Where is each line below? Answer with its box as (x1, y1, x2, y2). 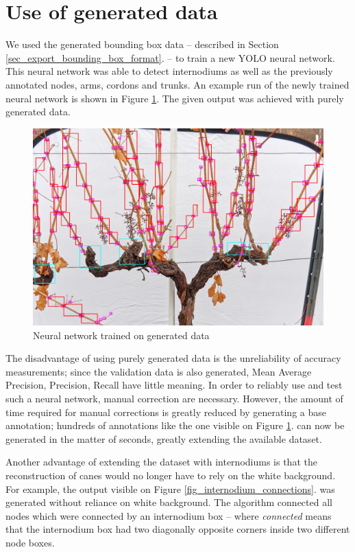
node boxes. (5, 535, 55, 549)
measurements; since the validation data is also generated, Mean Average (5, 364, 312, 378)
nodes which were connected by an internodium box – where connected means (5, 508, 332, 522)
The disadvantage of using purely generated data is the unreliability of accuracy (5, 351, 341, 365)
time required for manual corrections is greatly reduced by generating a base (5, 404, 326, 419)
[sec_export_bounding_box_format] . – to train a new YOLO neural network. (5, 50, 335, 65)
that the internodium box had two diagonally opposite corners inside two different (5, 522, 350, 536)
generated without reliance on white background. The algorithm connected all (5, 495, 332, 509)
